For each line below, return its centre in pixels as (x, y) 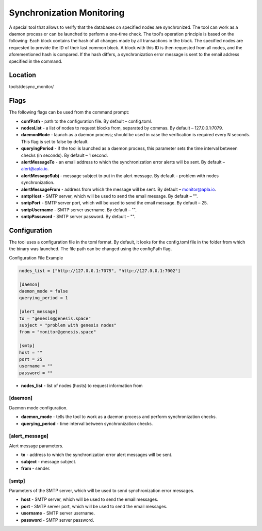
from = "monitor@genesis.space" (58, 332)
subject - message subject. (49, 461)
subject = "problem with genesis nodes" (68, 325)
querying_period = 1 (43, 298)
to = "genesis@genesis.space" (55, 318)
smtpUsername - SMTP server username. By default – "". (79, 210)
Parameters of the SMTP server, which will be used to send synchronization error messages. (102, 491)
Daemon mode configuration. (38, 408)
